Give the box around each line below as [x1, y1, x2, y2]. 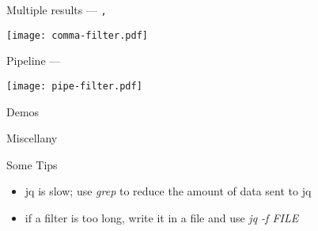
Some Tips [6, 156, 58, 172]
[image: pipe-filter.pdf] [6, 80, 142, 92]
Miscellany [6, 130, 58, 146]
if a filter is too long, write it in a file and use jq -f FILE [25, 209, 299, 225]
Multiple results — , [6, 2, 107, 17]
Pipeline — [6, 52, 61, 69]
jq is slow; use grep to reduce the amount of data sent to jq [25, 183, 312, 199]
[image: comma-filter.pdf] [6, 29, 148, 41]
